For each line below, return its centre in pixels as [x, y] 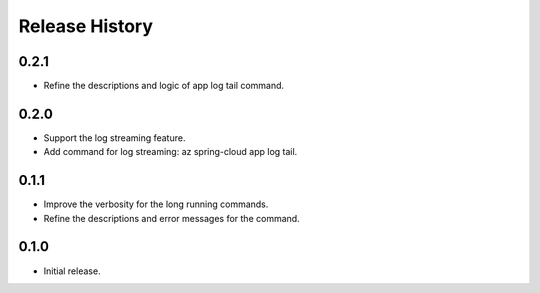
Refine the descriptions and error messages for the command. [171, 218]
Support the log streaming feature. [114, 137]
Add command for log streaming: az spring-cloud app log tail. [170, 152]
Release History [86, 26]
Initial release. [72, 271]
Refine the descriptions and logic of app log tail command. [164, 86]
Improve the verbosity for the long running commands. [156, 204]
